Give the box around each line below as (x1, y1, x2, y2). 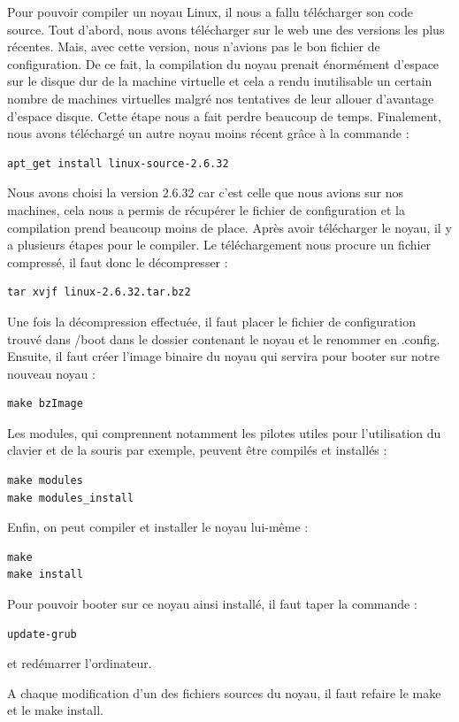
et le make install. (7, 701, 103, 719)
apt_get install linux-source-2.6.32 (7, 157, 229, 170)
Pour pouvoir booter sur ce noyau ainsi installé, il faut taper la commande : (7, 595, 417, 613)
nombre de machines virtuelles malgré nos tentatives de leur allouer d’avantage (7, 88, 434, 107)
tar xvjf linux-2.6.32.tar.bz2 (7, 286, 191, 299)
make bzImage (7, 397, 83, 411)
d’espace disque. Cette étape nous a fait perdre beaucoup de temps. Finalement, (7, 106, 441, 125)
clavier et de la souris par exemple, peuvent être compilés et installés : (7, 441, 387, 459)
